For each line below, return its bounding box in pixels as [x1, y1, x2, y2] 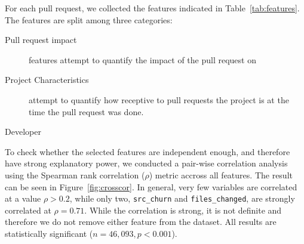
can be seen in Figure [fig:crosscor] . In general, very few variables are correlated [5, 180, 297, 193]
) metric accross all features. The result [149, 168, 293, 181]
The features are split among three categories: [5, 13, 173, 26]
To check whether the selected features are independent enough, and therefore [5, 145, 290, 157]
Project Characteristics [5, 73, 89, 86]
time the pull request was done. [29, 105, 144, 118]
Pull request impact [5, 33, 77, 46]
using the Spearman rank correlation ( [5, 168, 145, 181]
